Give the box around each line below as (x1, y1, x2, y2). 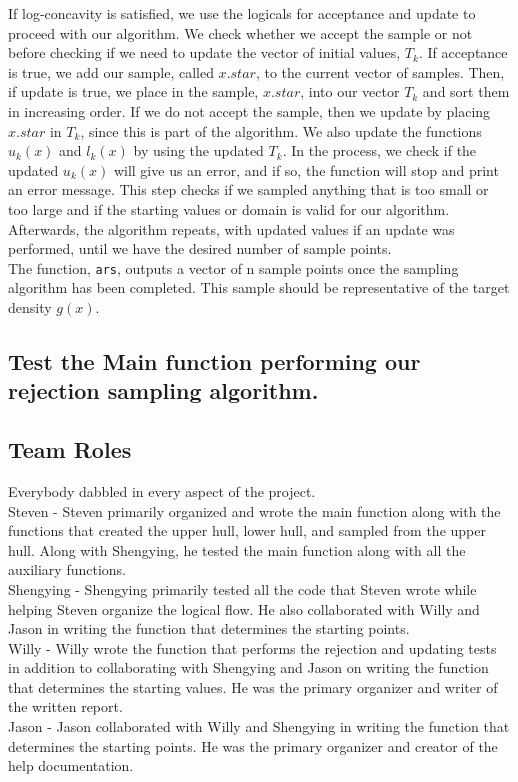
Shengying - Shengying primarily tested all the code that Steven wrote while (8, 578, 477, 599)
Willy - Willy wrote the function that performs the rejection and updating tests (8, 637, 497, 658)
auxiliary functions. (8, 559, 126, 580)
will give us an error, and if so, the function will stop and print (113, 159, 499, 180)
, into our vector (300, 81, 400, 102)
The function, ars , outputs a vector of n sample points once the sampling (8, 257, 459, 278)
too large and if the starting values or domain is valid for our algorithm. (8, 198, 450, 219)
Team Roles (8, 434, 132, 465)
